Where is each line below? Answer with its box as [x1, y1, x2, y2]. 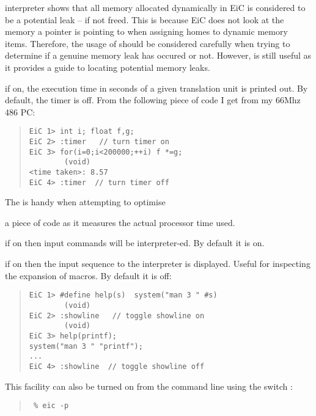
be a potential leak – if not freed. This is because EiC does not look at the [5, 13, 284, 26]
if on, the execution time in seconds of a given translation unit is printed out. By [5, 81, 308, 94]
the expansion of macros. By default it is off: [5, 269, 172, 282]
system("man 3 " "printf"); [29, 341, 143, 351]
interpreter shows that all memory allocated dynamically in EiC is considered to [5, 1, 306, 13]
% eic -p [33, 401, 69, 411]
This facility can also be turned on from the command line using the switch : [5, 379, 293, 392]
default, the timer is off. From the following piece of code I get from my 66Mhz [5, 93, 301, 106]
